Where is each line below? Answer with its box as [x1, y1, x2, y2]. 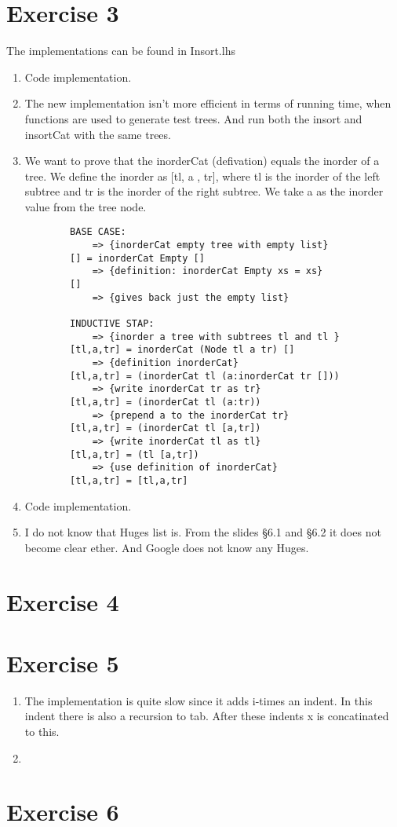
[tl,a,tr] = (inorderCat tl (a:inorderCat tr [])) [70, 370, 340, 382]
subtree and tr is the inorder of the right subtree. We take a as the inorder [24, 183, 384, 199]
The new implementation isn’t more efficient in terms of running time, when [24, 95, 392, 112]
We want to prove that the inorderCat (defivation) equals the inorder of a [24, 152, 380, 169]
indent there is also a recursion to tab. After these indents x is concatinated [24, 708, 389, 724]
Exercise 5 [6, 646, 119, 679]
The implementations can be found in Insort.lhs [6, 42, 235, 59]
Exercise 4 [6, 585, 119, 617]
